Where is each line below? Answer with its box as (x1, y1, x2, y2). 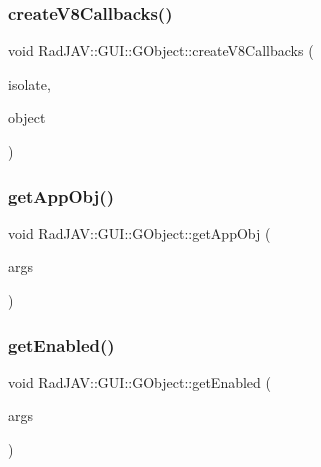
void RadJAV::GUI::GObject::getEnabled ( (8, 371, 271, 392)
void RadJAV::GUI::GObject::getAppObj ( (8, 222, 271, 243)
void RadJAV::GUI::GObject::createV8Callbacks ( (8, 40, 314, 61)
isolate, (8, 73, 51, 94)
